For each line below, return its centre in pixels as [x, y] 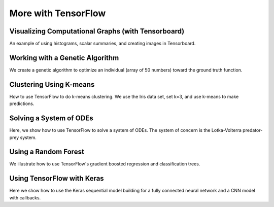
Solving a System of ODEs [51, 118]
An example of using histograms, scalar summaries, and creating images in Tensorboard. [102, 44]
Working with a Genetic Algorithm [64, 58]
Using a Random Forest [47, 152]
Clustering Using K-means [52, 84]
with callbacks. [25, 197]
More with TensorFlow [58, 13]
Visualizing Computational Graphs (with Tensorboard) [97, 31]
